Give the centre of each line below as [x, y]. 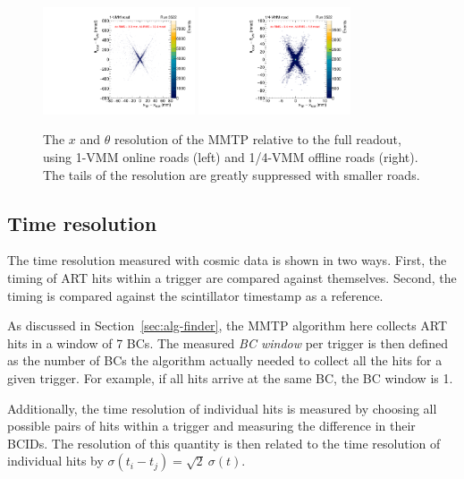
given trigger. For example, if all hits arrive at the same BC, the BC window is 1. [230, 378]
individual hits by [55, 461]
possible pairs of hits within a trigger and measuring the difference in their [211, 426]
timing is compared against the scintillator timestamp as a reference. [195, 295]
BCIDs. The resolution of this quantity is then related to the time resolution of [224, 443]
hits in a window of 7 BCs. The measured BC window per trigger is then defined [228, 342]
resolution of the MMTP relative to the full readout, [257, 139]
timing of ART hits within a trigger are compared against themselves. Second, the [232, 278]
